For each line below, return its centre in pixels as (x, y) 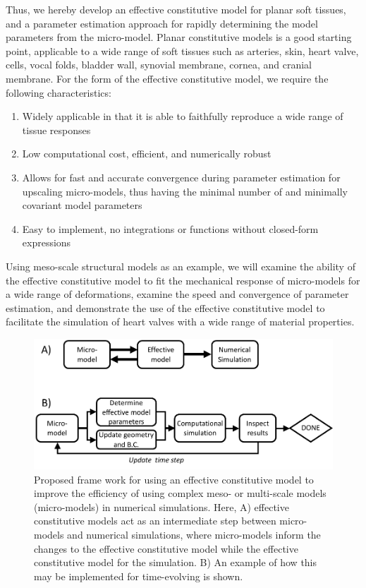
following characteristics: (59, 92)
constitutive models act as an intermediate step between (155, 521)
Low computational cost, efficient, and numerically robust (147, 154)
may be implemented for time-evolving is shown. (139, 576)
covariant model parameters (82, 205)
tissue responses (56, 130)
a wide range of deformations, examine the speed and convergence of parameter (177, 294)
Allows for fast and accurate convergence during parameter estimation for (181, 177)
